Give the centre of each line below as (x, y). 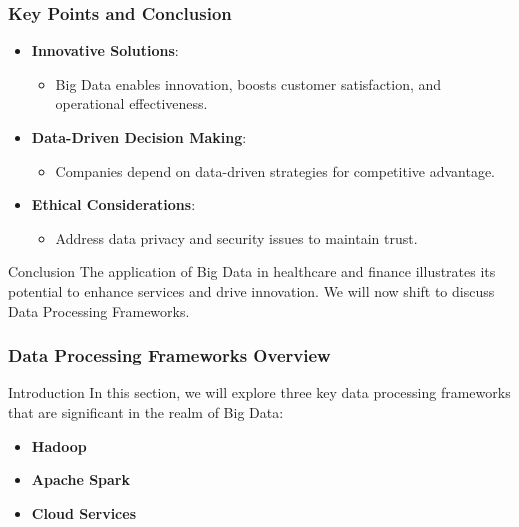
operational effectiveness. (131, 103)
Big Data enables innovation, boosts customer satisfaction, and (248, 83)
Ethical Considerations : (113, 204)
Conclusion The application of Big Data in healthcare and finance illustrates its (252, 271)
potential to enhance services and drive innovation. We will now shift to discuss (251, 290)
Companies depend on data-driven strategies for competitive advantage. (275, 170)
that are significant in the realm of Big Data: (146, 411)
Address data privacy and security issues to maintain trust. (236, 237)
